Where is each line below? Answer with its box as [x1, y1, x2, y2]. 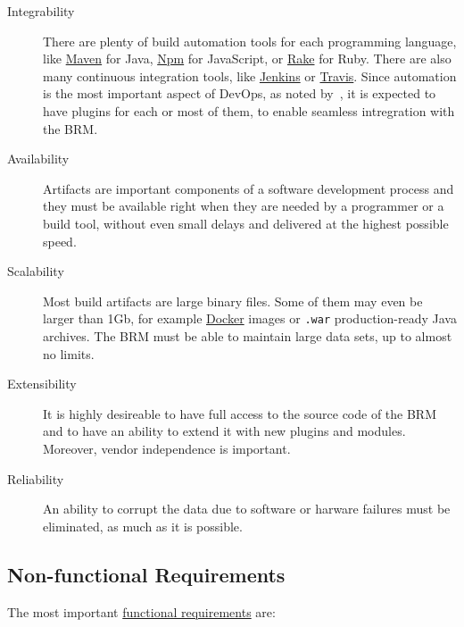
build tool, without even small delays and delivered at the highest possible [43, 213, 449, 232]
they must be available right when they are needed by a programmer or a [43, 196, 444, 215]
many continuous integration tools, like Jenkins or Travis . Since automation [43, 66, 457, 85]
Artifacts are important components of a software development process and [43, 179, 454, 197]
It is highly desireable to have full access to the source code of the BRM [43, 404, 437, 422]
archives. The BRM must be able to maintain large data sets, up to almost [43, 326, 452, 345]
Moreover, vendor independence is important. [43, 439, 291, 457]
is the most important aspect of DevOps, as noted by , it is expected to [43, 84, 436, 103]
